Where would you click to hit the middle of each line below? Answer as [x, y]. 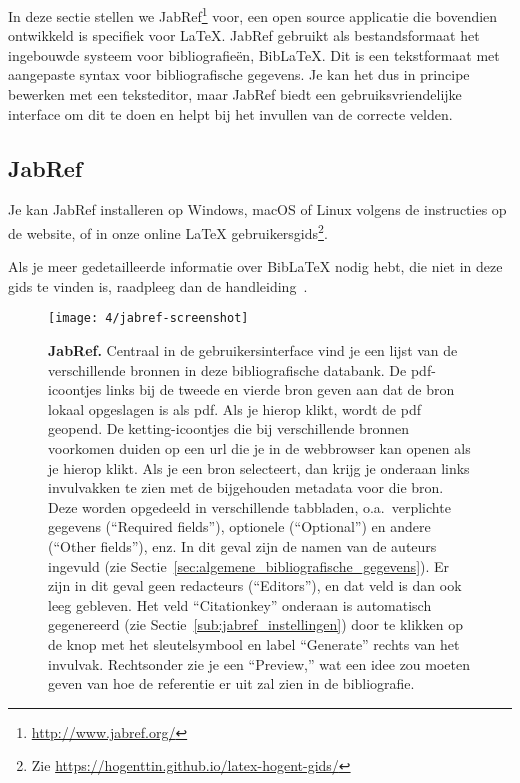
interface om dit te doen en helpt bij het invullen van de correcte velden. [230, 113]
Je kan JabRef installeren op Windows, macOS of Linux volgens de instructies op [257, 209]
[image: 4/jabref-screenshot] [148, 318]
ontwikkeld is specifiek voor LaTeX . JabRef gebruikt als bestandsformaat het [244, 35]
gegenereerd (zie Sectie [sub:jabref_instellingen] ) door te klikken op [255, 624]
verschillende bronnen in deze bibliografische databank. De [227, 369]
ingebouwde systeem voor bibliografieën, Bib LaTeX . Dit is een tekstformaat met [254, 54]
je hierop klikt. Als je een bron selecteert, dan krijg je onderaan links [259, 467]
